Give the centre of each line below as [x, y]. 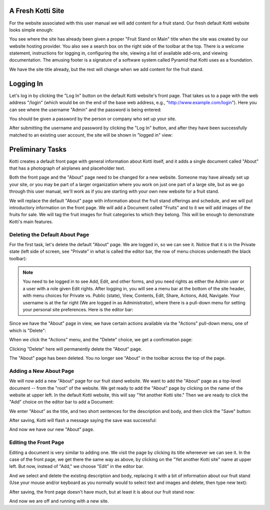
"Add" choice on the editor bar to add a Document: [61, 402]
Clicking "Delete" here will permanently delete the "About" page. [76, 349]
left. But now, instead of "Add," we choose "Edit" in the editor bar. [77, 466]
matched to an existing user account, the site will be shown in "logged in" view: [91, 135]
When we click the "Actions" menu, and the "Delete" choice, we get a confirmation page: [101, 340]
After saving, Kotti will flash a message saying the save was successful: [83, 420]
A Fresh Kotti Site [37, 11]
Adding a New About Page [42, 371]
